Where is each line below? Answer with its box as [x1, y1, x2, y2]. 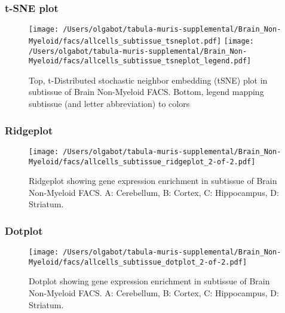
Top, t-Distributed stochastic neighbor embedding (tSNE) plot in [29, 73, 268, 86]
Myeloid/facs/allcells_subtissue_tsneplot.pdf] [29, 36, 222, 45]
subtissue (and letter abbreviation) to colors [29, 97, 190, 110]
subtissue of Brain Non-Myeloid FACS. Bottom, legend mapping [29, 85, 264, 98]
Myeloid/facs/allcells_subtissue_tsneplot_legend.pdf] [29, 57, 252, 66]
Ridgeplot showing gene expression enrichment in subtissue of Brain [29, 174, 277, 187]
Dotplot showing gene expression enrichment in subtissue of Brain [29, 275, 270, 287]
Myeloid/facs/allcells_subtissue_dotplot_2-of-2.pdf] [29, 257, 247, 266]
